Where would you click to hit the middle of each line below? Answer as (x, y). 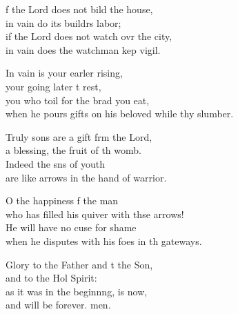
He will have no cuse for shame (71, 227)
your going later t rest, (53, 86)
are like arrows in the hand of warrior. (86, 177)
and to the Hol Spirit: (51, 278)
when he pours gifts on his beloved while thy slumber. (120, 114)
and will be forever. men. (58, 305)
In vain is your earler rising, (64, 73)
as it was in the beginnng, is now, (77, 291)
